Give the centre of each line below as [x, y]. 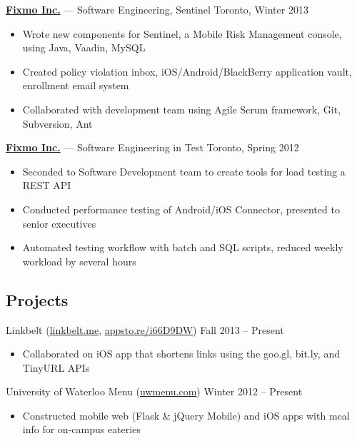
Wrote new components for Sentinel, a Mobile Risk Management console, [182, 33]
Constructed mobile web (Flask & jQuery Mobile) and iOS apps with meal [186, 415]
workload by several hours [79, 261]
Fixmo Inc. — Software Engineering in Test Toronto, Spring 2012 [152, 147]
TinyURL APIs [56, 367]
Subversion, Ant [57, 123]
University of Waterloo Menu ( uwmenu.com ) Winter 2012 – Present [154, 391]
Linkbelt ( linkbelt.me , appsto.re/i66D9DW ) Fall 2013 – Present [145, 329]
